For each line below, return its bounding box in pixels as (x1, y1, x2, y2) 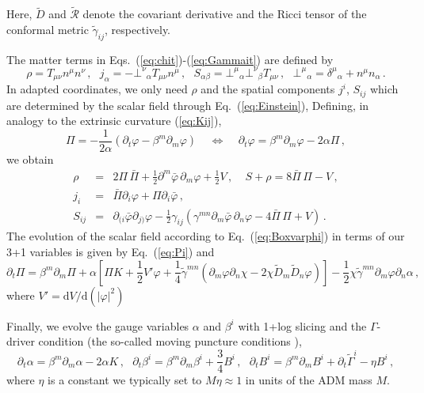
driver (6, 333, 35, 350)
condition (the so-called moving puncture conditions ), (38, 333, 302, 350)
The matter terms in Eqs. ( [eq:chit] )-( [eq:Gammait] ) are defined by (6, 51, 334, 67)
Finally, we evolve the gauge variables (6, 317, 189, 334)
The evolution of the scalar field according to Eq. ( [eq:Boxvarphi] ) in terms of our (6, 228, 405, 244)
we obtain (6, 150, 54, 167)
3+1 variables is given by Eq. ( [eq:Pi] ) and (6, 244, 215, 259)
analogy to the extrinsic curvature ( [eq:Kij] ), (6, 112, 222, 129)
